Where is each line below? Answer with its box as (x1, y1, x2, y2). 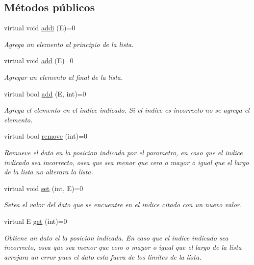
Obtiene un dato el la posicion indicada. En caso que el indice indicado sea (4, 232, 229, 242)
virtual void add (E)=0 (4, 55, 74, 66)
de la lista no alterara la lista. (4, 167, 93, 177)
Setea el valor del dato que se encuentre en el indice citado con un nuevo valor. (4, 199, 242, 210)
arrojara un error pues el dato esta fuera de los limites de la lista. (4, 251, 202, 262)
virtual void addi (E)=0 (4, 23, 76, 33)
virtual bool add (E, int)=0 (4, 88, 86, 98)
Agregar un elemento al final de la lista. (4, 72, 123, 82)
